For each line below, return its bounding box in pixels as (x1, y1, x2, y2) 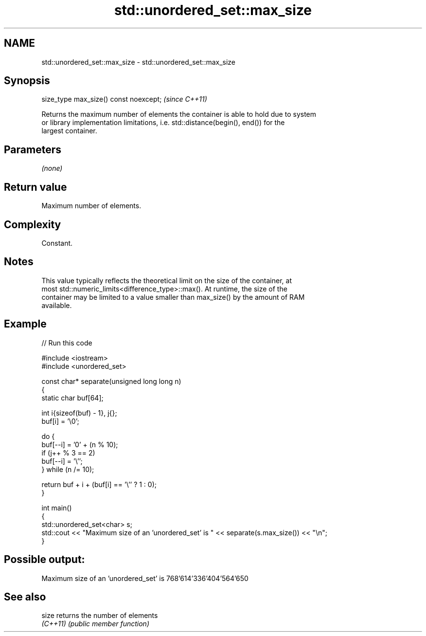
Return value (4, 181, 67, 193)
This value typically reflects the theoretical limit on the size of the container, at (41, 276, 292, 285)
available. (41, 301, 72, 309)
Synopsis (4, 74, 50, 87)
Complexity (4, 218, 61, 231)
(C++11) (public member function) (41, 619, 149, 628)
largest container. (41, 127, 97, 135)
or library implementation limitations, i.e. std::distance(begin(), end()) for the (41, 118, 285, 127)
